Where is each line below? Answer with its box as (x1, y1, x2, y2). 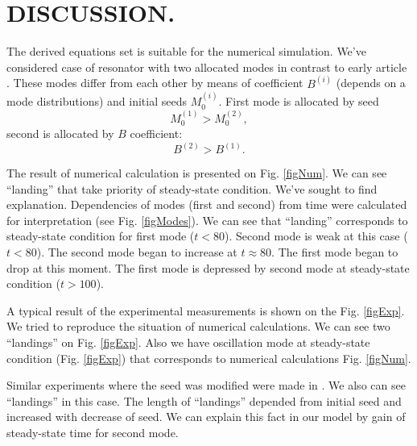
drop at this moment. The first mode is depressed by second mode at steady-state (6, 259, 410, 276)
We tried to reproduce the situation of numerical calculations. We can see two (6, 318, 390, 335)
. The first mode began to (271, 243, 398, 260)
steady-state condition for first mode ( (6, 227, 195, 244)
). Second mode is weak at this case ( (224, 227, 408, 244)
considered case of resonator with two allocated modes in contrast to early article (6, 58, 407, 75)
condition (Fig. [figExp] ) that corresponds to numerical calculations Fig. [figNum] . (6, 349, 411, 366)
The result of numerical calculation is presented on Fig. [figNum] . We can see (6, 165, 387, 181)
